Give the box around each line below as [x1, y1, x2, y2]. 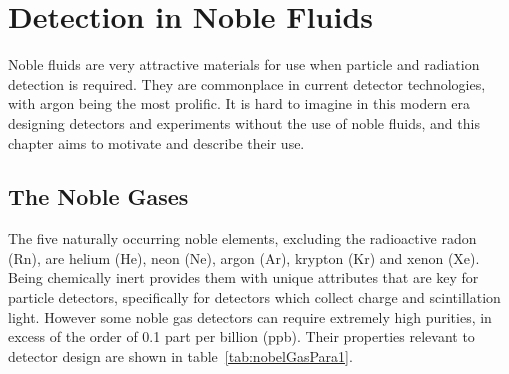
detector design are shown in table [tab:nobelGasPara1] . [8, 345, 353, 366]
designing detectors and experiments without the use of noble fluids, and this [8, 112, 480, 133]
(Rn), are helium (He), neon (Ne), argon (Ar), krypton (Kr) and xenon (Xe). [8, 247, 480, 268]
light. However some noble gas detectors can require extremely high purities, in [8, 306, 492, 327]
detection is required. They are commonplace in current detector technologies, [8, 73, 486, 94]
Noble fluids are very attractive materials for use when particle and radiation [8, 54, 480, 75]
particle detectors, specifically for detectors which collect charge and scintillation [8, 287, 501, 308]
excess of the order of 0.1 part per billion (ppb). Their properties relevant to [8, 326, 475, 347]
